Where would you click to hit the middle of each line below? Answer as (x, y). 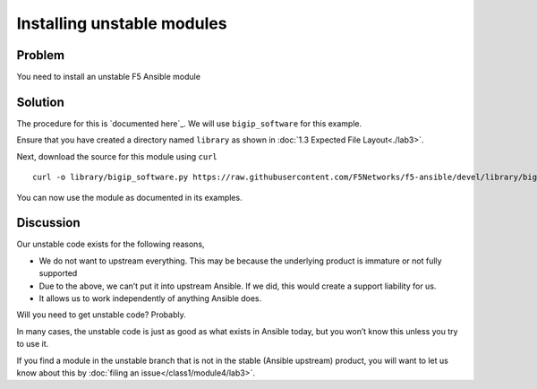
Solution (40, 102)
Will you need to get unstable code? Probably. (102, 315)
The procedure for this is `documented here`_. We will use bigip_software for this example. (189, 123)
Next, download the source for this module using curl (117, 156)
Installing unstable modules (122, 23)
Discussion (48, 223)
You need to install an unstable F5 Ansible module (109, 77)
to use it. (33, 344)
